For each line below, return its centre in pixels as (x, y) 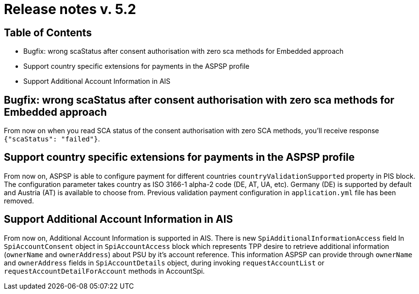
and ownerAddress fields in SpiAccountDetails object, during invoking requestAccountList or (164, 263)
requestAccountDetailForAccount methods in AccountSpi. (105, 271)
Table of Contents (48, 32)
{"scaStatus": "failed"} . (52, 139)
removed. (19, 201)
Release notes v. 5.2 (70, 9)
